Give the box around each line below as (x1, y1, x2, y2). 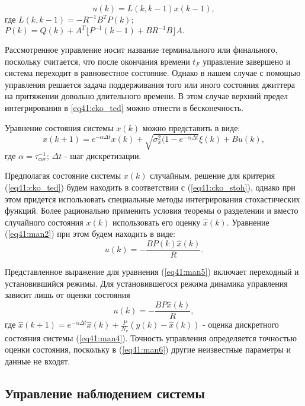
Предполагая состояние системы (5, 169, 121, 182)
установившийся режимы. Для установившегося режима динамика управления (5, 277, 288, 289)
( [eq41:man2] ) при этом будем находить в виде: (5, 227, 175, 240)
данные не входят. (5, 354, 70, 367)
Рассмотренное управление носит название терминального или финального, (5, 43, 278, 56)
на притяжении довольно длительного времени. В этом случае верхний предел (5, 90, 288, 102)
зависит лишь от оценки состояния (5, 288, 130, 301)
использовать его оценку (112, 215, 201, 228)
